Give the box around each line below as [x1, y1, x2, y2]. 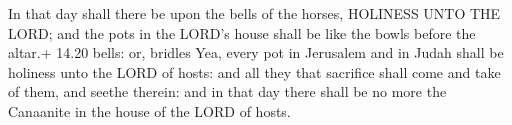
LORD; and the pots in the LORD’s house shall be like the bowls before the [8, 22, 476, 43]
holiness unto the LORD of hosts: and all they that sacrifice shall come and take [8, 61, 501, 82]
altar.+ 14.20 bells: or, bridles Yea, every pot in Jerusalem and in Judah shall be [8, 42, 504, 63]
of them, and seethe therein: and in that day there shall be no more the [8, 81, 447, 102]
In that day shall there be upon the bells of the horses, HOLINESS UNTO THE [8, 3, 501, 23]
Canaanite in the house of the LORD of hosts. [8, 100, 291, 121]
